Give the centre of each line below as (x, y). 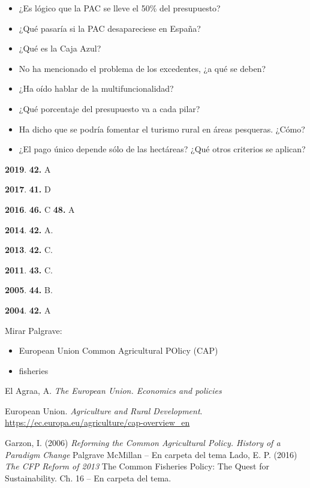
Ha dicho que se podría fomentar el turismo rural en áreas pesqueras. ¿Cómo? (162, 129)
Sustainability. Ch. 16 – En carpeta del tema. (88, 478)
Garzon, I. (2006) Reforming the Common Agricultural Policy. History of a (143, 443)
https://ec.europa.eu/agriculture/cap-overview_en (97, 422)
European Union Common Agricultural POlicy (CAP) (118, 350)
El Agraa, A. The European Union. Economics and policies (113, 391)
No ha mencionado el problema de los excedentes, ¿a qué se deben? (142, 68)
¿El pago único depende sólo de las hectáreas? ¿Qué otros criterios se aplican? (162, 149)
